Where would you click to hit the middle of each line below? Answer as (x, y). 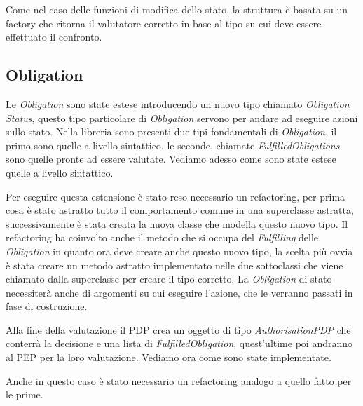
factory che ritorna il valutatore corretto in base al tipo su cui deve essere (164, 23)
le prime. (25, 394)
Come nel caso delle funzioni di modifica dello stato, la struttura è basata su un (177, 9)
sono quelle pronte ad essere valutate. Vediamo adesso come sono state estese (171, 159)
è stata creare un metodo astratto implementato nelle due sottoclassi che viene (174, 265)
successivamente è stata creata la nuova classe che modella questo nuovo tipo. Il (177, 223)
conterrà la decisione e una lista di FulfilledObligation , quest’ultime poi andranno (179, 343)
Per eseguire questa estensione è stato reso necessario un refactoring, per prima (176, 196)
